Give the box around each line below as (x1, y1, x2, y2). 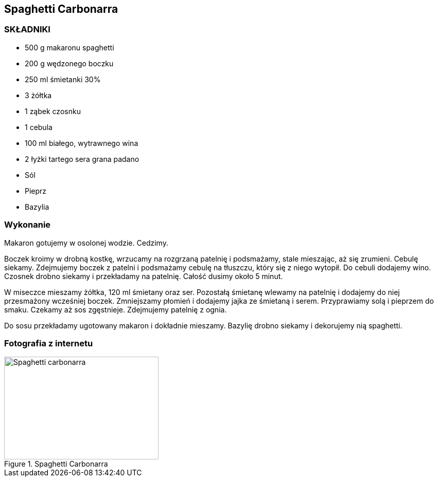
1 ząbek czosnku (25, 106, 81, 116)
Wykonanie (4, 219, 51, 230)
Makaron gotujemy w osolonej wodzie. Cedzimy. (4, 238, 168, 247)
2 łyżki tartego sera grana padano (25, 154, 139, 163)
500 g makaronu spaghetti (25, 43, 114, 52)
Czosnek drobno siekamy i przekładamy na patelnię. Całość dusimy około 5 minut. (4, 271, 283, 281)
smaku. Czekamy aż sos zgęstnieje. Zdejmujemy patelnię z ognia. (4, 305, 227, 314)
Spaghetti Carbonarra (4, 3, 118, 15)
